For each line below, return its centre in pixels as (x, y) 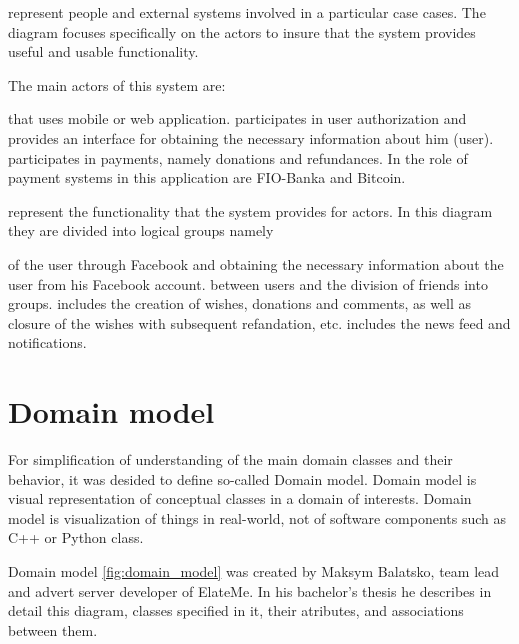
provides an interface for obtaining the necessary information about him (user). (251, 137)
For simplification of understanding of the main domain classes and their (230, 459)
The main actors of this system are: (117, 84)
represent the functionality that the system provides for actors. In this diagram (250, 210)
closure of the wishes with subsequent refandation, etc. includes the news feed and (259, 322)
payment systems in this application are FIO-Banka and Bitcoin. (207, 177)
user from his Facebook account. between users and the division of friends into (248, 283)
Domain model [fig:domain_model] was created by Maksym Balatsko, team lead (254, 571)
